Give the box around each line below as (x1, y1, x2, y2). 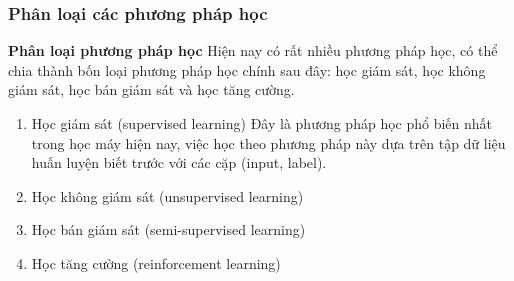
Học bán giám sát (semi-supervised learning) (31, 219, 306, 240)
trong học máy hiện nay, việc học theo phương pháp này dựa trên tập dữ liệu (31, 132, 506, 153)
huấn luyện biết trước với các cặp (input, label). (31, 152, 327, 173)
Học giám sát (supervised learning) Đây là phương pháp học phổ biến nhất (31, 113, 493, 133)
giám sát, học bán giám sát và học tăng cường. (8, 79, 295, 100)
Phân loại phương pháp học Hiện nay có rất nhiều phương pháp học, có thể (8, 40, 498, 61)
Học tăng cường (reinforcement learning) (31, 252, 281, 273)
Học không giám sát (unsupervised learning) (31, 185, 304, 206)
